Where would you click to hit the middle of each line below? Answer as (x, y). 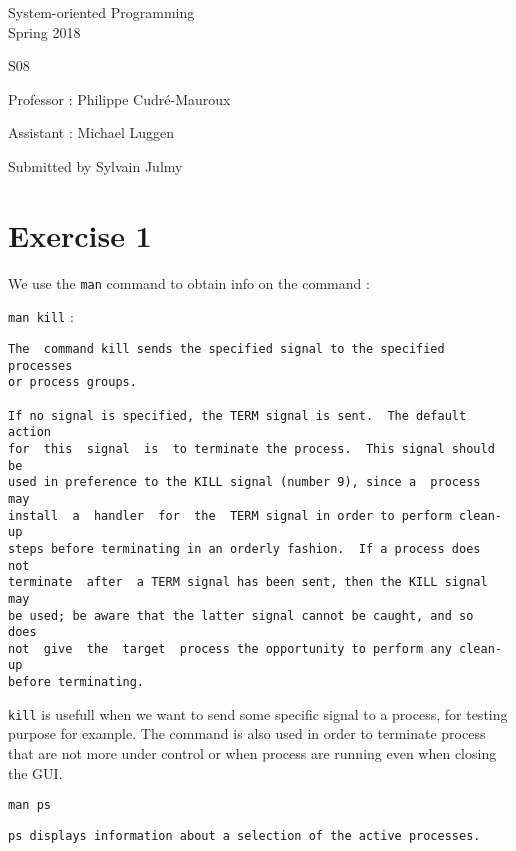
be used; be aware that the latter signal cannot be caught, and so (241, 615)
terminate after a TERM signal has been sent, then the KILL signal (248, 582)
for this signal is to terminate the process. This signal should (251, 448)
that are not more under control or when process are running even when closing (252, 753)
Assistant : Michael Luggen (91, 132)
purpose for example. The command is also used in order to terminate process (247, 733)
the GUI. (35, 772)
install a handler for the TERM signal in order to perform (230, 515)
